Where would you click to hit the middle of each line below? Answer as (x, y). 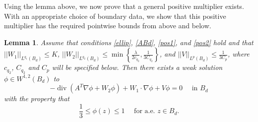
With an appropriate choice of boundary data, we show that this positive (115, 16)
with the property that (37, 98)
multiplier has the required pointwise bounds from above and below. (108, 26)
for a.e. (145, 111)
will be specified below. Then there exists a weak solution (137, 67)
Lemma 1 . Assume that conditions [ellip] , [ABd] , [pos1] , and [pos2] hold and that (129, 42)
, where (238, 54)
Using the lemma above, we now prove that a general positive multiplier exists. (124, 6)
